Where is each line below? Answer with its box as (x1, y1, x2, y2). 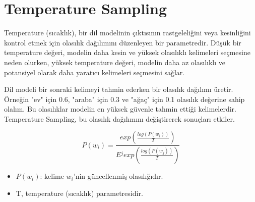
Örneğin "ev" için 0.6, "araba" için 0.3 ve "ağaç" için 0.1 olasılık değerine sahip (4, 93, 245, 104)
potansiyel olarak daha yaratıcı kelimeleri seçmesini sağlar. (4, 67, 185, 77)
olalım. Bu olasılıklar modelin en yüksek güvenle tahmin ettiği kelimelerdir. (4, 104, 236, 114)
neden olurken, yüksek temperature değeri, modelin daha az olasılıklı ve (4, 57, 225, 67)
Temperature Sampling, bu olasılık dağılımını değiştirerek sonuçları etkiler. (4, 113, 235, 124)
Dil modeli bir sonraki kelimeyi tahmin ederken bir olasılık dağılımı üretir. (4, 84, 233, 94)
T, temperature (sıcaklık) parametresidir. (16, 187, 143, 198)
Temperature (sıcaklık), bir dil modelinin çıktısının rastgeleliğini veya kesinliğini (4, 27, 251, 38)
